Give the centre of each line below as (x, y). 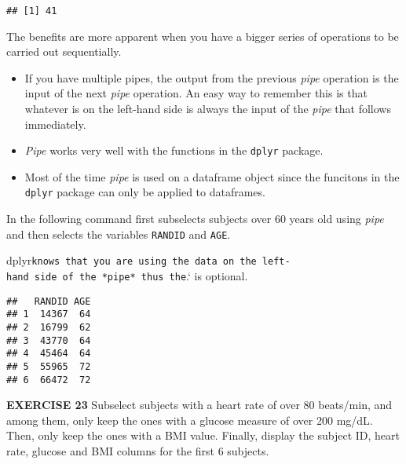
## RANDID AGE (49, 301)
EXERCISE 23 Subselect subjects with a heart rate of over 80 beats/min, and (199, 405)
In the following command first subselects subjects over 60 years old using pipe (195, 219)
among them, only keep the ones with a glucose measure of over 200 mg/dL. (190, 420)
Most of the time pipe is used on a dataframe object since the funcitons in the (212, 176)
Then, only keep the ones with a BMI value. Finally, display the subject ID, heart (203, 435)
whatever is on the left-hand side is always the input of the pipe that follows (208, 109)
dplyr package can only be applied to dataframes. (145, 192)
